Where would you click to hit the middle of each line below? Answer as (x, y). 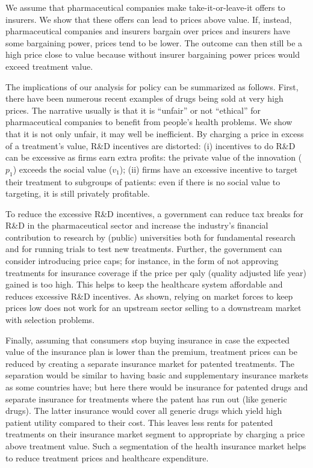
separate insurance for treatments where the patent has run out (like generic (146, 399)
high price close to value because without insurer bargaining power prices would (153, 54)
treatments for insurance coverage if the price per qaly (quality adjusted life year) (156, 272)
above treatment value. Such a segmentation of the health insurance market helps (156, 445)
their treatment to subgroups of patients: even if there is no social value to (143, 181)
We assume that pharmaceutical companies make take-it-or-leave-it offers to (145, 7)
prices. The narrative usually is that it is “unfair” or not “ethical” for (133, 110)
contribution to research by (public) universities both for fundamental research (150, 237)
